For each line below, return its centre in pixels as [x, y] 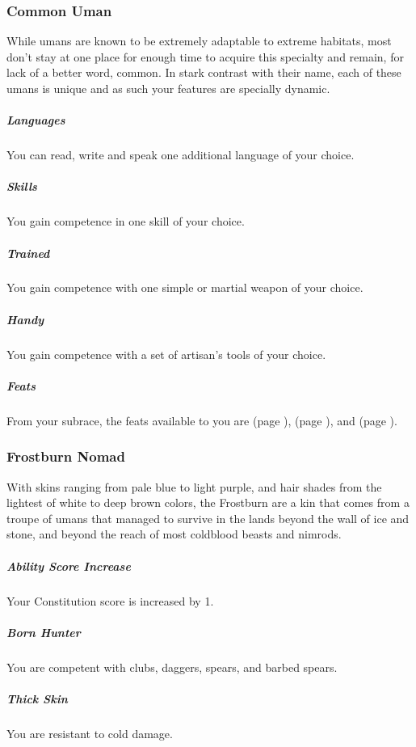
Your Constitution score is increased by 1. [110, 600]
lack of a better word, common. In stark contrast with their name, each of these [204, 72]
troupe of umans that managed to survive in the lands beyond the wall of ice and [208, 518]
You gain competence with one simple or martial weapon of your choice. [185, 287]
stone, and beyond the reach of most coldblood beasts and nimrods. [174, 534]
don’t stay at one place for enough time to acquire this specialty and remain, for [205, 56]
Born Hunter [44, 632]
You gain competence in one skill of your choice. [126, 221]
